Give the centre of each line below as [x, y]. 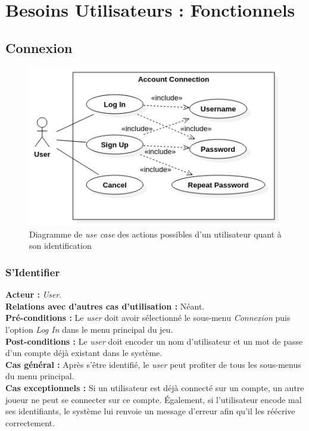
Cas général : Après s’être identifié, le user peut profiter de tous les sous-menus [153, 364]
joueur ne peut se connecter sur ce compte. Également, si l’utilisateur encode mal [154, 399]
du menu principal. [40, 376]
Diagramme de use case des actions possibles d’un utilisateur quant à [155, 234]
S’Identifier [33, 272]
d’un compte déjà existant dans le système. [84, 353]
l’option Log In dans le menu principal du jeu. [89, 329]
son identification [60, 246]
